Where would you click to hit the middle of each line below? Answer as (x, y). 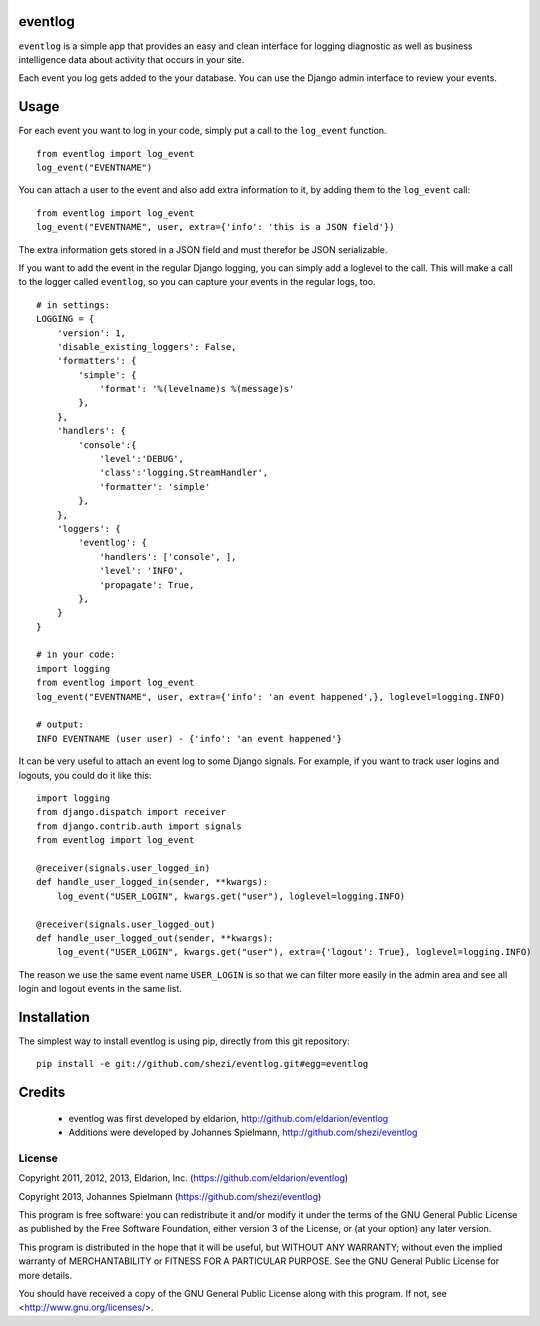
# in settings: (73, 304)
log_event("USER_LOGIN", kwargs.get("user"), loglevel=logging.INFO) (231, 896)
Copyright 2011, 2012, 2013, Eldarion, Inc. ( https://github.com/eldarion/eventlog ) (183, 1178)
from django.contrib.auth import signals (139, 826)
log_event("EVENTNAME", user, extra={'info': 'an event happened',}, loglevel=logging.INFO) (271, 696)
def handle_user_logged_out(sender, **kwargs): (155, 938)
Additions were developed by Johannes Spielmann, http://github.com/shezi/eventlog (243, 1132)
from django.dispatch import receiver (131, 812)
